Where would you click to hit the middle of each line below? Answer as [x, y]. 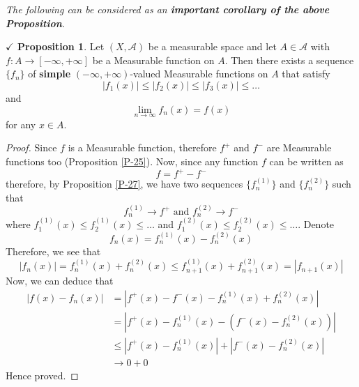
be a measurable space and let [212, 46]
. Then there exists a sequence [289, 60]
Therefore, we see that [53, 251]
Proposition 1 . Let [61, 46]
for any [21, 124]
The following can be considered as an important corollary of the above [168, 9]
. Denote [316, 224]
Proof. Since [31, 147]
